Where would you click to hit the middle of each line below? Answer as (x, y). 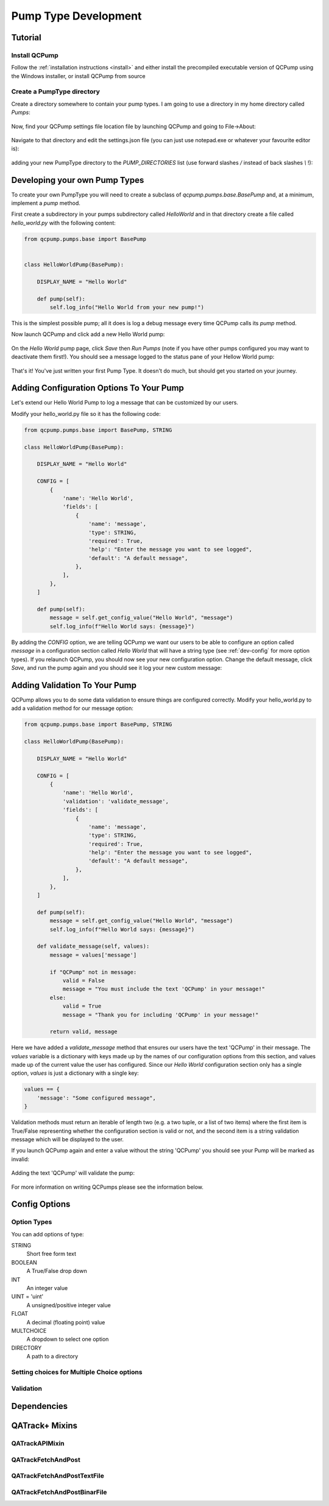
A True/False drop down (57, 1271)
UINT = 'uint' (27, 1297)
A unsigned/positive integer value (69, 1305)
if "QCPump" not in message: (93, 972)
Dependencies (40, 1406)
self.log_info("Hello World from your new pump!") (127, 307)
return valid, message (84, 1032)
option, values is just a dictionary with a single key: (75, 1073)
